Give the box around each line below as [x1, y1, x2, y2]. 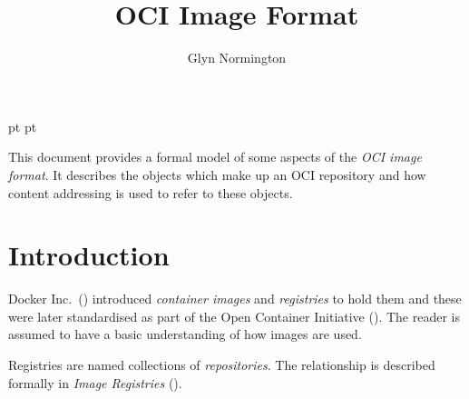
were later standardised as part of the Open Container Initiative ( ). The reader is [8, 306, 460, 325]
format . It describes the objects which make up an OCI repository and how [8, 165, 426, 184]
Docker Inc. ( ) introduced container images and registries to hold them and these [8, 289, 462, 308]
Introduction [8, 236, 170, 274]
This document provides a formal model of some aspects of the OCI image [8, 147, 422, 166]
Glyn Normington [187, 48, 287, 67]
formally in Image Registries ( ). [8, 373, 182, 392]
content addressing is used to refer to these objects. [8, 183, 293, 202]
